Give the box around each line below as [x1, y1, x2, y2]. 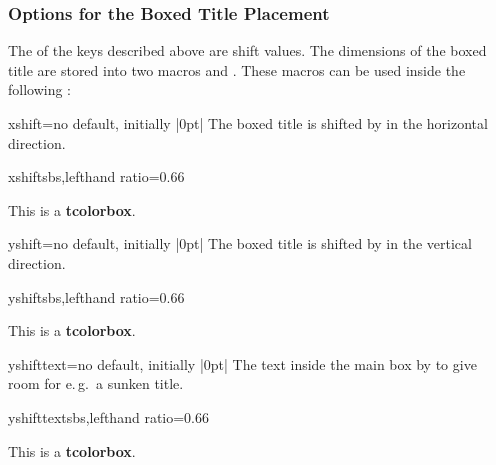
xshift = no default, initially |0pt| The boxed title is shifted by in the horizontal [8, 113, 488, 133]
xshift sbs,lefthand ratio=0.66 [8, 166, 185, 187]
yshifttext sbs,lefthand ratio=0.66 [8, 406, 209, 427]
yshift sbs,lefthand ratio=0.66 [8, 286, 185, 307]
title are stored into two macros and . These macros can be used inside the [8, 59, 466, 80]
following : [8, 79, 72, 100]
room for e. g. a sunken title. [8, 373, 184, 394]
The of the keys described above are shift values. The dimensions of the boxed [8, 40, 487, 61]
